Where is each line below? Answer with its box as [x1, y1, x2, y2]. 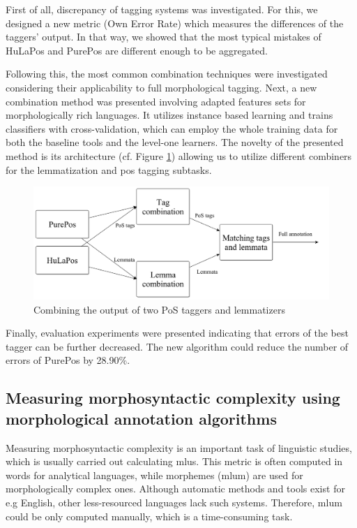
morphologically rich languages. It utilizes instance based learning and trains [6, 108, 333, 122]
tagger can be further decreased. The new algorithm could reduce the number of [6, 339, 349, 353]
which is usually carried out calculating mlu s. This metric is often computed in [6, 454, 343, 469]
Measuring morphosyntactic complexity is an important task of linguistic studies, [6, 440, 352, 455]
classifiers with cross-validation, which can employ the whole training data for [6, 121, 338, 135]
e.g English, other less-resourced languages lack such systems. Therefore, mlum [6, 494, 342, 509]
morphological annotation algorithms [6, 407, 277, 429]
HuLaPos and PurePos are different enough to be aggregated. [6, 43, 268, 57]
